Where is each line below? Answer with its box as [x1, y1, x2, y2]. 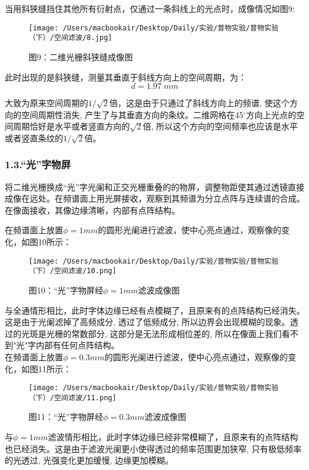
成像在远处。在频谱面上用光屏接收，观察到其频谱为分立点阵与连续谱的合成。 [5, 192, 305, 205]
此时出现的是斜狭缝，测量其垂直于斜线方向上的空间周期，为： [5, 70, 246, 83]
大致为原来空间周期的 [5, 97, 88, 109]
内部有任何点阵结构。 [36, 339, 120, 351]
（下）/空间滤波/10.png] [29, 267, 117, 276]
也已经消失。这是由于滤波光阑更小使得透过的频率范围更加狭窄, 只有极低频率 [5, 442, 302, 454]
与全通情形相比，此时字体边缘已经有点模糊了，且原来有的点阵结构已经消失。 [5, 304, 305, 316]
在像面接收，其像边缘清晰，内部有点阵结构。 [5, 203, 180, 216]
